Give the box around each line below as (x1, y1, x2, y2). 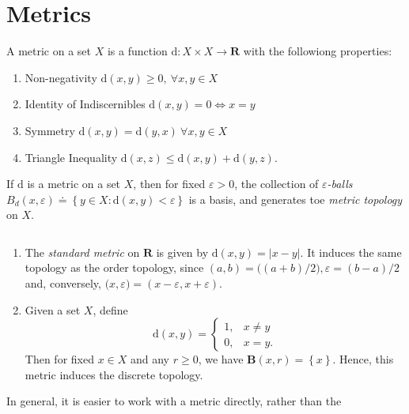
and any (130, 351, 170, 367)
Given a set (25, 301, 81, 318)
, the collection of (234, 175, 319, 192)
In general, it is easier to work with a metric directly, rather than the (6, 393, 342, 409)
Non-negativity (25, 69, 97, 85)
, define (93, 301, 128, 318)
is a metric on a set (27, 175, 121, 192)
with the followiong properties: (243, 43, 392, 59)
